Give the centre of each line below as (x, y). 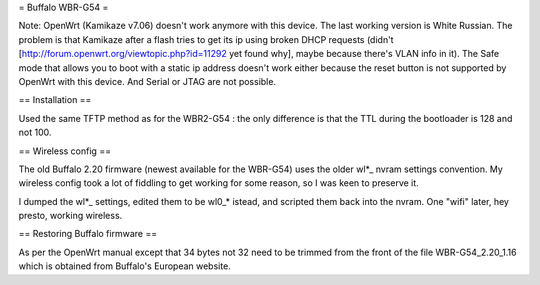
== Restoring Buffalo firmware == (88, 234)
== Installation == (55, 100)
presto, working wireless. (70, 216)
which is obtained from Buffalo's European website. (125, 266)
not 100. (35, 132)
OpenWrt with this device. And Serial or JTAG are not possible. (147, 81)
